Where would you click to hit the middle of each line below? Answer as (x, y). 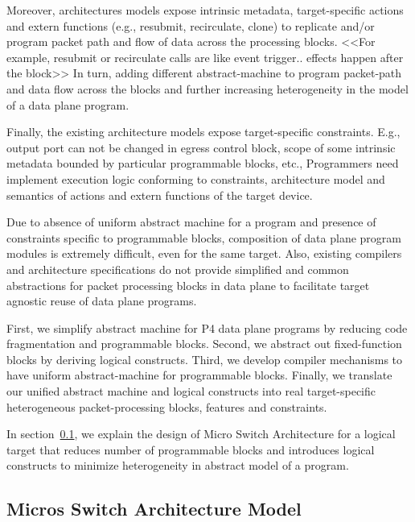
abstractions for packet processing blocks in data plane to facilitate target (188, 285)
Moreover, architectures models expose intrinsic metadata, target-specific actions (205, 10)
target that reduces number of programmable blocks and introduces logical (191, 449)
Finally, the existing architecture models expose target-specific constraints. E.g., (203, 132)
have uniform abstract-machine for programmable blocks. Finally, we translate (199, 375)
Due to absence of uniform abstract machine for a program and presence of (191, 222)
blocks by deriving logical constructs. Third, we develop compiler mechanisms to (205, 359)
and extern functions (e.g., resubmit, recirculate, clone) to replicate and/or (191, 25)
